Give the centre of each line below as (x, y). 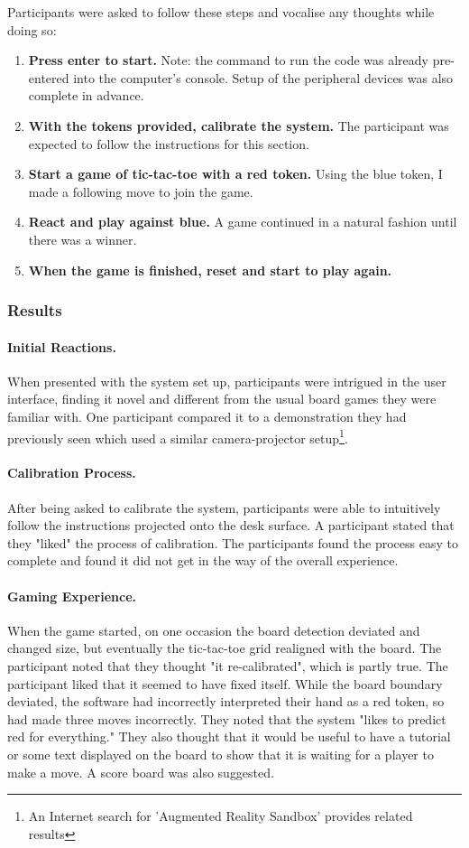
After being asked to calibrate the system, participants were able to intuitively (224, 507)
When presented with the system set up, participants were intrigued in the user (227, 381)
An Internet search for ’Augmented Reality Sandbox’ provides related (221, 816)
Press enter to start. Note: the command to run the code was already (228, 60)
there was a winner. (83, 239)
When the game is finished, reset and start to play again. (210, 270)
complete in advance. (86, 95)
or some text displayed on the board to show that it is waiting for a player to (221, 754)
